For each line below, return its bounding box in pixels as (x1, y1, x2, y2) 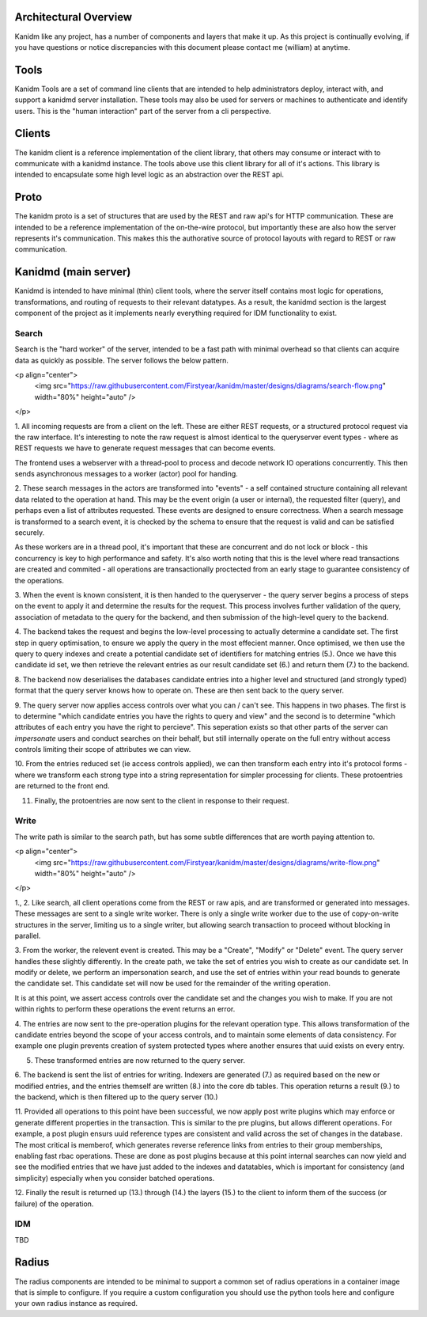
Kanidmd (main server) (14, 265, 131, 279)
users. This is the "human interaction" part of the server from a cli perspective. (14, 106, 272, 116)
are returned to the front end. (14, 781, 110, 791)
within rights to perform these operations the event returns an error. (14, 1004, 236, 1014)
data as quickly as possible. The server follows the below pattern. (14, 355, 229, 365)
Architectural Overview (14, 10, 133, 24)
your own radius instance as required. (14, 1299, 138, 1308)
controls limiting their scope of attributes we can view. (14, 745, 191, 754)
